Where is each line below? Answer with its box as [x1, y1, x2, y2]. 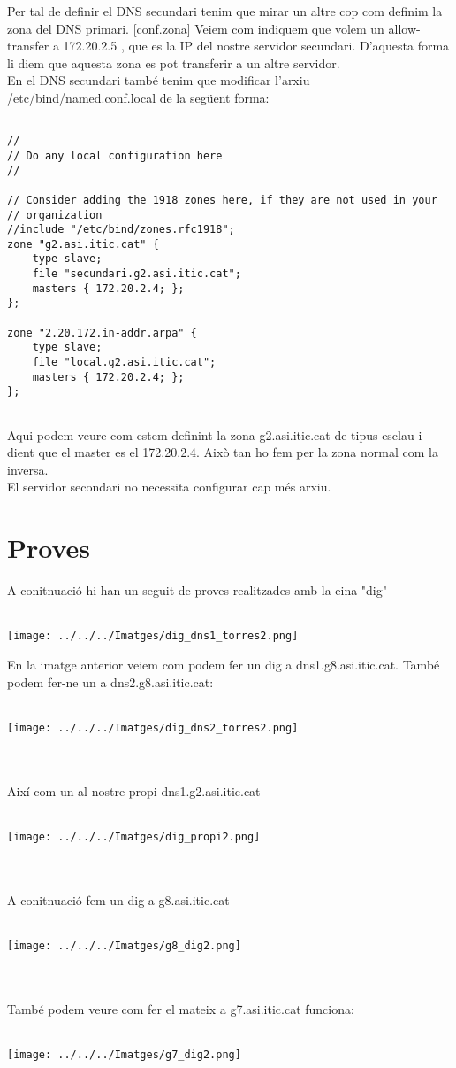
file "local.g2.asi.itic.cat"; [32, 356, 217, 369]
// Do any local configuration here [7, 149, 223, 162]
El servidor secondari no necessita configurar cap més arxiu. [7, 477, 331, 496]
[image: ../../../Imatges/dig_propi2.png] [7, 830, 261, 843]
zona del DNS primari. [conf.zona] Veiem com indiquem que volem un [7, 19, 384, 37]
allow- [388, 19, 421, 37]
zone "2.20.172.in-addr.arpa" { [7, 326, 197, 339]
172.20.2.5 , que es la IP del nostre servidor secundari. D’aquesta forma [63, 36, 450, 55]
